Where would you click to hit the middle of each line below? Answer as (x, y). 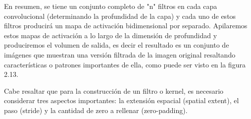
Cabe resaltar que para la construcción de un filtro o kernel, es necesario (114, 90)
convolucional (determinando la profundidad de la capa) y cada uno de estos (120, 16)
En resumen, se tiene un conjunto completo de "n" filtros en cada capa (111, 6)
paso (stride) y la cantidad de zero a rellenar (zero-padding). (96, 110)
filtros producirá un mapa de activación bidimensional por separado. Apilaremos (126, 26)
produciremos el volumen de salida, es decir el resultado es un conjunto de (117, 45)
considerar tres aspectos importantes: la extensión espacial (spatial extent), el (122, 100)
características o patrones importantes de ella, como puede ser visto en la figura (125, 64)
